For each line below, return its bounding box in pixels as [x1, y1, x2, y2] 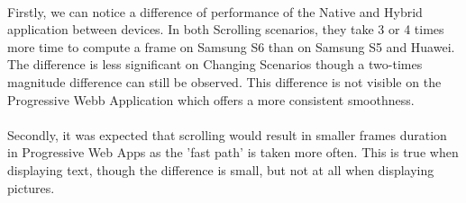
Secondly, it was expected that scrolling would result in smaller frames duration [7, 125, 447, 144]
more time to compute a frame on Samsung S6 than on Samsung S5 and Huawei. [7, 37, 455, 56]
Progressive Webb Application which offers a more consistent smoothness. [7, 90, 415, 109]
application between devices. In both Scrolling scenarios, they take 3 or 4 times [7, 20, 444, 39]
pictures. [7, 178, 55, 197]
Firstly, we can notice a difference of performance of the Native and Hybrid [7, 2, 423, 21]
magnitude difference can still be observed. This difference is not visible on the [7, 72, 442, 91]
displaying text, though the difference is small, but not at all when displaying [7, 160, 434, 179]
